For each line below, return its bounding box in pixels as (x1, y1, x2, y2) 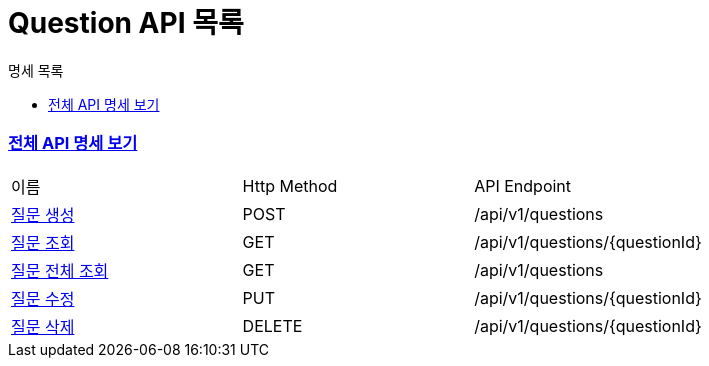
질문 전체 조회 (11, 260, 109, 281)
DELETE (242, 315, 303, 336)
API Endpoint (474, 175, 572, 196)
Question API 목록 (8, 6, 244, 40)
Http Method (242, 175, 338, 196)
